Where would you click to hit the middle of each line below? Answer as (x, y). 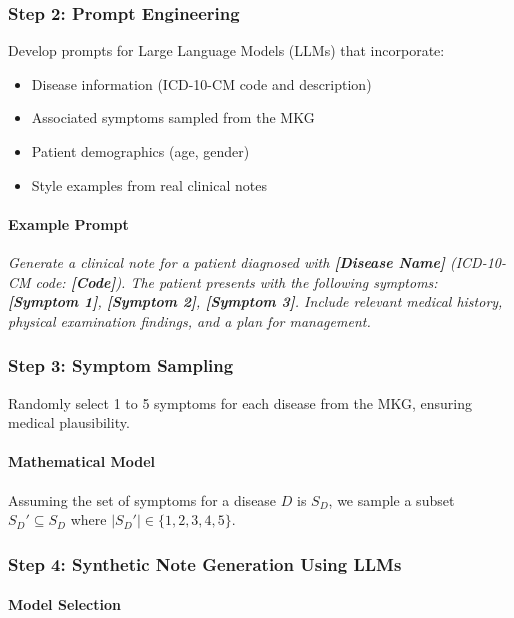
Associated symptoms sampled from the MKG (173, 117)
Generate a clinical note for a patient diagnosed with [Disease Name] (226, 261)
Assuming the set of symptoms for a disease (142, 499)
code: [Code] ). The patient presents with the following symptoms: (236, 281)
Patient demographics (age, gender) (140, 151)
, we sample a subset (391, 499)
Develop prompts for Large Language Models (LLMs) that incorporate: (226, 50)
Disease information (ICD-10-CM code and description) (201, 83)
